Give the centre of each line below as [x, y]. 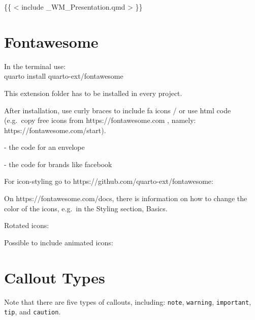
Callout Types [55, 277]
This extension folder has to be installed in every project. [93, 93]
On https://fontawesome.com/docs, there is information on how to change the [126, 198]
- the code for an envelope [44, 147]
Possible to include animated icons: [59, 242]
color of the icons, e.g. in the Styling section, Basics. [86, 208]
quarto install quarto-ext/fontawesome [64, 76]
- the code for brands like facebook [58, 164]
